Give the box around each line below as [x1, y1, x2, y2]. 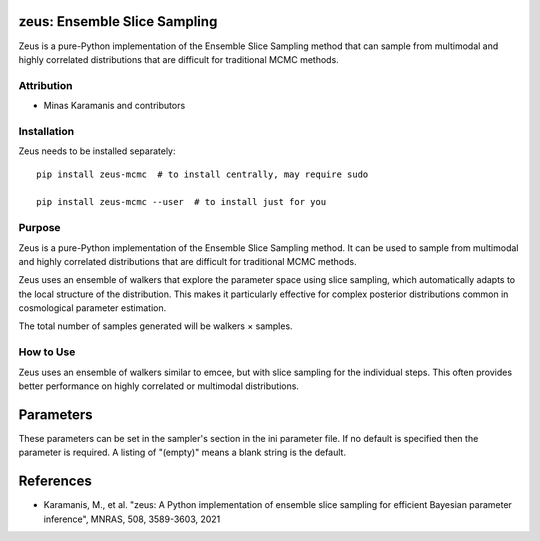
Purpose [18, 221, 61, 235]
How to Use [18, 345, 76, 359]
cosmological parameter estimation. [18, 302, 167, 314]
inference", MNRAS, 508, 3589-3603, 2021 [43, 513, 221, 525]
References [18, 473, 92, 490]
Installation [18, 124, 75, 138]
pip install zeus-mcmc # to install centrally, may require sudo [36, 168, 369, 180]
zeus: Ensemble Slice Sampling [18, 13, 218, 30]
